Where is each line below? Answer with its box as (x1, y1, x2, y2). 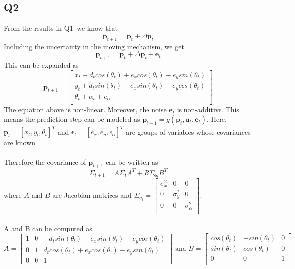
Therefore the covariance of (4, 156, 86, 167)
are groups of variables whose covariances (126, 126, 251, 137)
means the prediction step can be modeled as (4, 114, 140, 124)
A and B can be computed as (4, 223, 92, 233)
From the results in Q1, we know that (4, 23, 118, 33)
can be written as (106, 156, 158, 167)
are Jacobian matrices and (52, 190, 132, 200)
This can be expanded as (4, 59, 79, 70)
